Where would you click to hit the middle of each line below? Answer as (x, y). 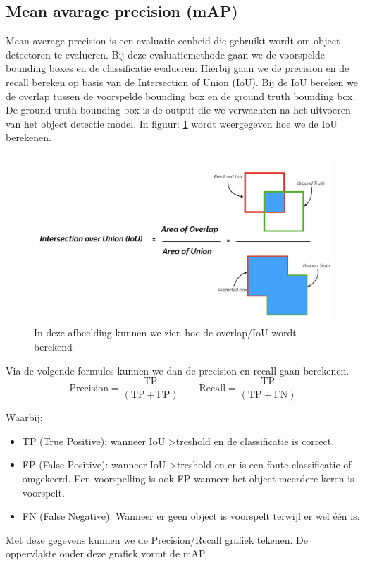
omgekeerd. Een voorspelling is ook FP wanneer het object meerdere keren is (188, 479)
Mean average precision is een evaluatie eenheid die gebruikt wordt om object (173, 41)
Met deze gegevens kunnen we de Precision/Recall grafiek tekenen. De (157, 539)
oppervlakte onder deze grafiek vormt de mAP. (107, 553)
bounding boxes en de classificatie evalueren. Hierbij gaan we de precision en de (178, 68)
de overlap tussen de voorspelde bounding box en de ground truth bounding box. (181, 96)
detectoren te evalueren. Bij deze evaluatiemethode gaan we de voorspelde (165, 54)
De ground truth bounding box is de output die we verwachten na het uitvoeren (178, 110)
